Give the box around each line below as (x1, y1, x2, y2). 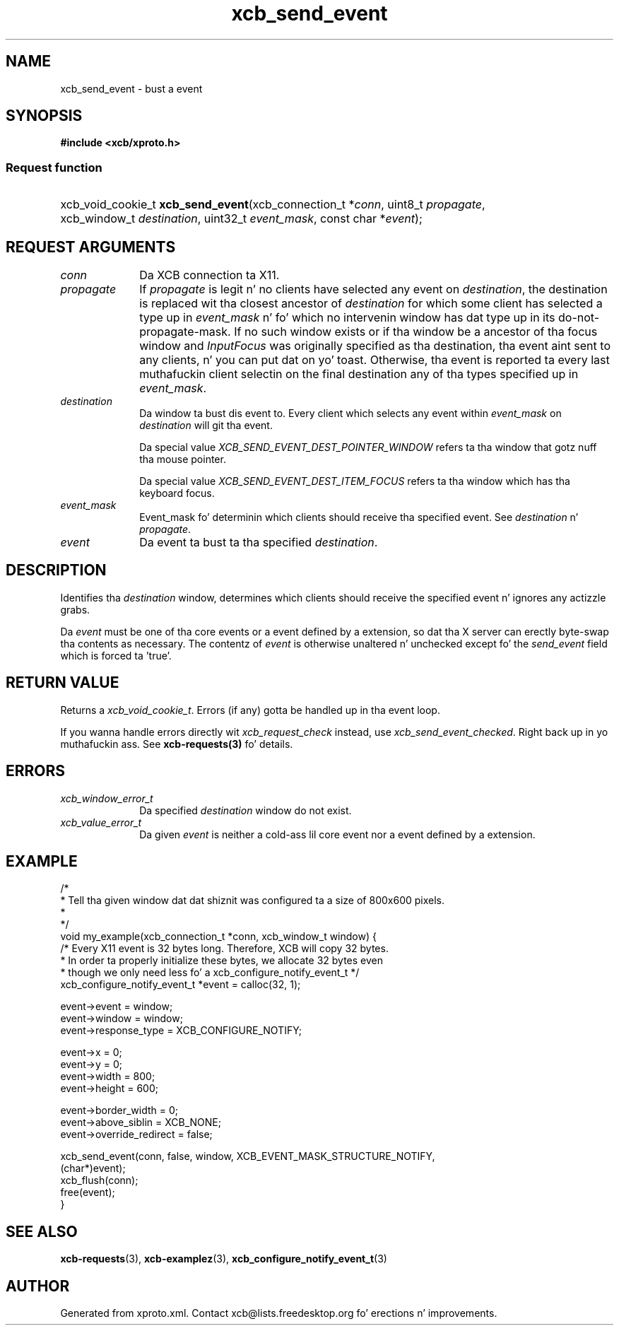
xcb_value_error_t (60, 816, 142, 828)
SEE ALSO (6, 1222, 78, 1241)
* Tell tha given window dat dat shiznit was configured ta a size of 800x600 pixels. (60, 894, 445, 907)
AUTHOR (6, 1277, 70, 1295)
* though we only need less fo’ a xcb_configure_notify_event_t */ (60, 966, 360, 979)
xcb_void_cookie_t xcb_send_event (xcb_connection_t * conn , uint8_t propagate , (60, 197, 485, 212)
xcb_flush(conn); (60, 1174, 138, 1187)
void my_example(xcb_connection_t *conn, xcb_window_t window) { (60, 930, 377, 943)
